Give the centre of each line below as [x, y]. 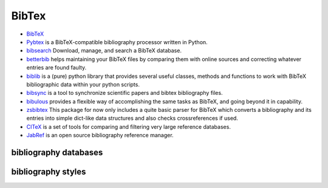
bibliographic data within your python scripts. [83, 84]
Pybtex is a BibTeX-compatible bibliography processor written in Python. [117, 42]
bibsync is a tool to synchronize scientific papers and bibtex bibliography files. [125, 93]
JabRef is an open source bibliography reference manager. [100, 135]
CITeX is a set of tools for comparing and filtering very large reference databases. [128, 126]
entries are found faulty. [56, 68]
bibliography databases [57, 153]
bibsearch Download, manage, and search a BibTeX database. [104, 51]
